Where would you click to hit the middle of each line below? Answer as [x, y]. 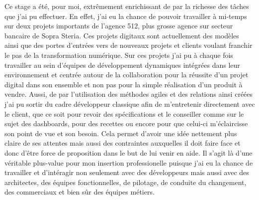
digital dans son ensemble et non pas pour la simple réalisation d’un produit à [124, 84]
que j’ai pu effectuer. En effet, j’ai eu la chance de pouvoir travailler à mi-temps [126, 16]
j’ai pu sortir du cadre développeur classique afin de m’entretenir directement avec [130, 103]
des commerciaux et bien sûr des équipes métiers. [80, 192]
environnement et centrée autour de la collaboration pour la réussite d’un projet [127, 75]
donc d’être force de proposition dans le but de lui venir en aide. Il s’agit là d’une [129, 152]
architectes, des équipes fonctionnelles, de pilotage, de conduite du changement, [126, 182]
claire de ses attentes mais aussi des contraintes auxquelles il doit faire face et [123, 143]
